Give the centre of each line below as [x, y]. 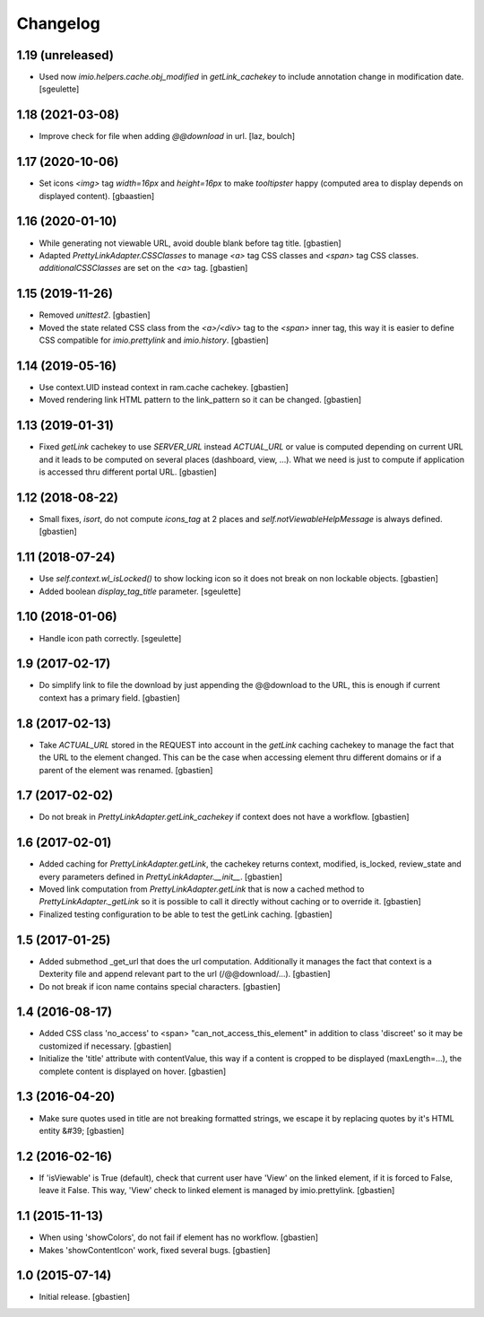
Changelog [58, 23]
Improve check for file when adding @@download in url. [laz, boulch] [167, 136]
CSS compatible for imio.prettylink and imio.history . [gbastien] [154, 340]
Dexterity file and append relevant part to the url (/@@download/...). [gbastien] [185, 974]
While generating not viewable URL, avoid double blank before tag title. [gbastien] [190, 243]
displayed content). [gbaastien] [97, 196]
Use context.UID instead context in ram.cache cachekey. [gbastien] [164, 387]
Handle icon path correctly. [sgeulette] [110, 638]
